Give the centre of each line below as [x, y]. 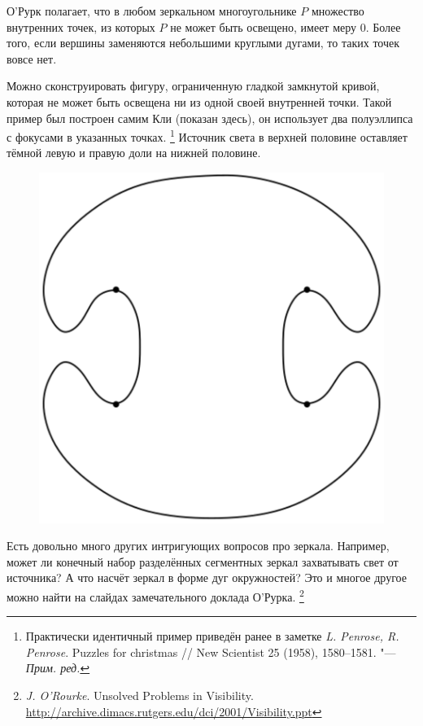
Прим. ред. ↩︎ [58, 668]
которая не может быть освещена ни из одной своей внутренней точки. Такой [199, 101]
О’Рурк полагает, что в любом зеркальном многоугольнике [152, 11]
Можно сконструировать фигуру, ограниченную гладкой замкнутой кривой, [193, 86]
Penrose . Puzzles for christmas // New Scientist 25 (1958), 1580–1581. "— [211, 652]
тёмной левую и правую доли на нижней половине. [134, 153]
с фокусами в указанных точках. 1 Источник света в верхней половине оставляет [207, 136]
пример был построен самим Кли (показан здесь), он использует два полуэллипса [210, 118]
